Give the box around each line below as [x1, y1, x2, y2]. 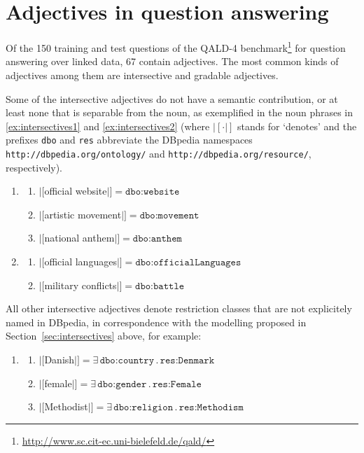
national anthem [44, 230, 115, 245]
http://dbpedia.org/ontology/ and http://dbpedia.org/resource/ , [6, 146, 311, 160]
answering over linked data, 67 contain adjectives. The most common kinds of [6, 54, 339, 69]
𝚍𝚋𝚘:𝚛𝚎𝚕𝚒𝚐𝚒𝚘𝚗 [113, 403, 174, 413]
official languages [44, 254, 117, 269]
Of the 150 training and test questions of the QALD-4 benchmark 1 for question [6, 39, 346, 55]
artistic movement [44, 207, 122, 221]
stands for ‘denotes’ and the [237, 118, 357, 133]
